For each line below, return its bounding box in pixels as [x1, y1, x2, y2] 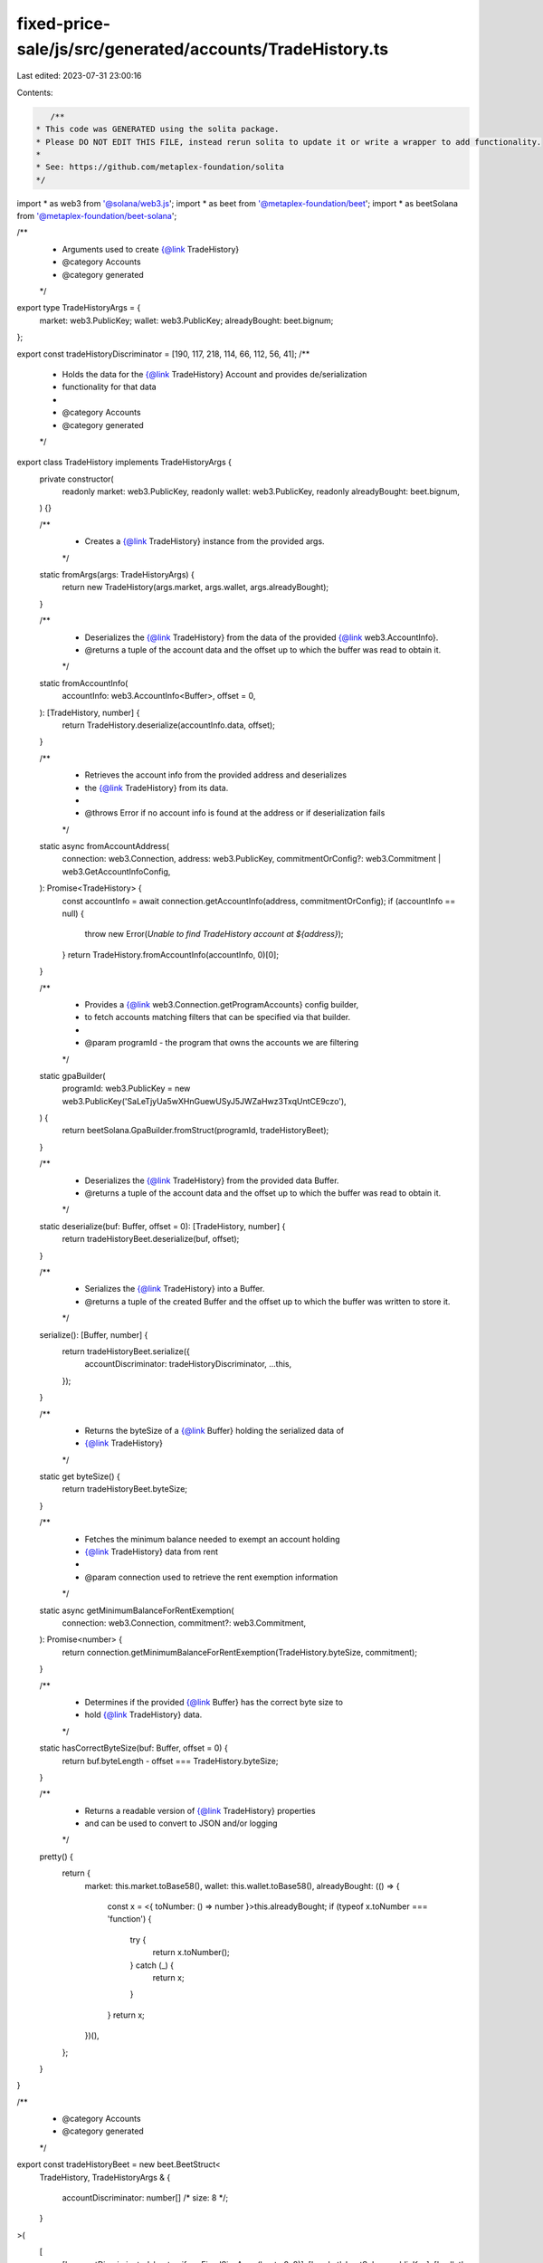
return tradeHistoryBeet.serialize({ [62, 1345, 190, 1357]
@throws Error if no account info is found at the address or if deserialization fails [84, 807, 386, 818]
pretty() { [39, 1851, 74, 1862]
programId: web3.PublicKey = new [62, 1083, 191, 1094]
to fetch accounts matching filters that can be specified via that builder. [84, 1012, 351, 1023]
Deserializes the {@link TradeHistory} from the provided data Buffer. [84, 1175, 339, 1186]
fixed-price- [16, 14, 111, 33]
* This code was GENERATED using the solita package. [35, 124, 280, 135]
